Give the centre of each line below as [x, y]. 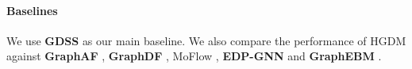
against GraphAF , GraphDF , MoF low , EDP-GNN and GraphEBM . [194, 56]
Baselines [32, 10]
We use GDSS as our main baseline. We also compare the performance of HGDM [206, 40]
